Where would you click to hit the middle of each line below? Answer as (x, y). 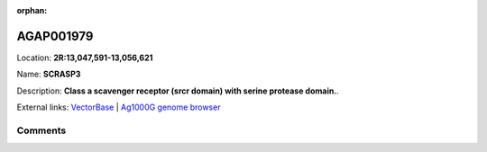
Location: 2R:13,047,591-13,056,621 (85, 58)
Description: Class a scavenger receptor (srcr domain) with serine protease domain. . (178, 91)
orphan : (32, 10)
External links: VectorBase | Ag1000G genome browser (119, 107)
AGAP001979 (55, 36)
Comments (41, 130)
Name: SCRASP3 (49, 74)
